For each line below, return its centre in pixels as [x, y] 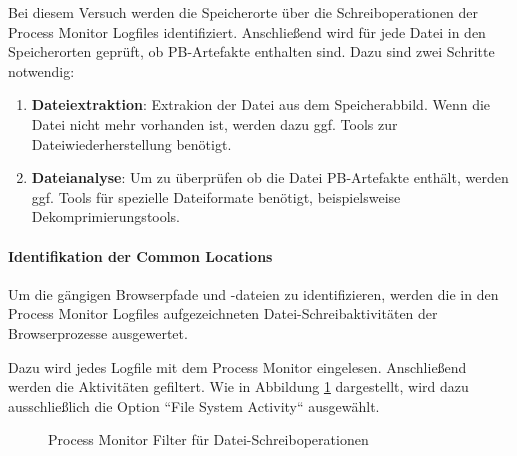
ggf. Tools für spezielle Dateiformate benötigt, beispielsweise [216, 196]
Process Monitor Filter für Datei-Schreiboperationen [208, 439]
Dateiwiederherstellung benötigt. [131, 143]
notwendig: [41, 70]
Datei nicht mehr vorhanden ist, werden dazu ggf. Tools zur [214, 123]
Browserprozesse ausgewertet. [98, 332]
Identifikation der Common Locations [140, 255]
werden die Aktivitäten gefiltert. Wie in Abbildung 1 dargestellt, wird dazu [238, 386]
